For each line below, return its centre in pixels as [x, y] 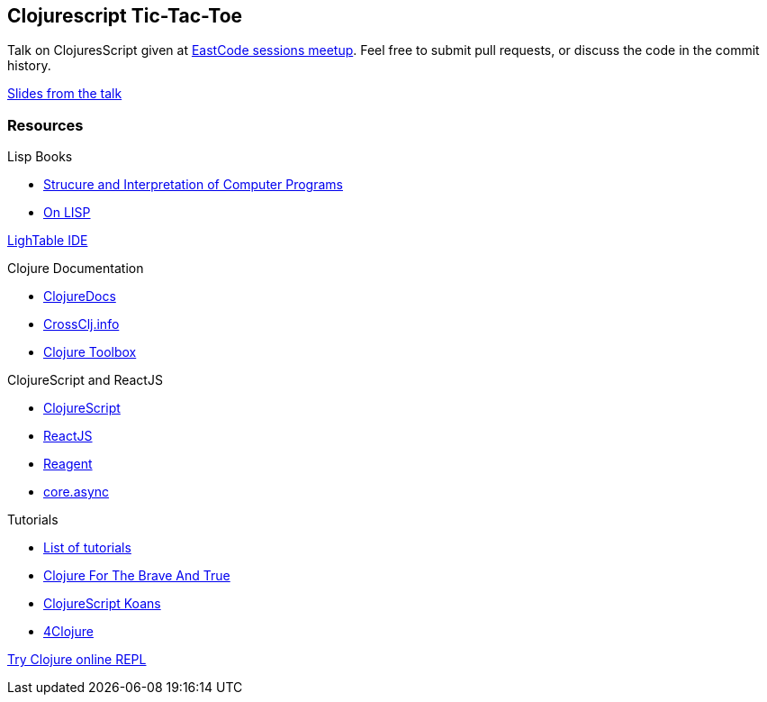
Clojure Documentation [76, 269]
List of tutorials [87, 548]
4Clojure [68, 632]
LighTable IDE [48, 241]
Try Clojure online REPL [77, 660]
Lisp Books [40, 157]
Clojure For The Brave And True [137, 576]
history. [29, 66]
